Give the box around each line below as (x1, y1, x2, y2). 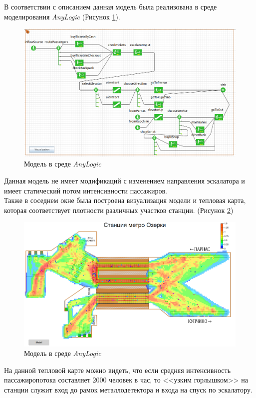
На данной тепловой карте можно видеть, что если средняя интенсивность (4, 364, 231, 375)
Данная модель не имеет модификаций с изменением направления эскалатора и (4, 175, 245, 186)
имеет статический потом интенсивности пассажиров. (4, 185, 167, 195)
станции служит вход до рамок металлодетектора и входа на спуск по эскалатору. (4, 384, 253, 395)
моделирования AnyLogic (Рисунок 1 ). (4, 11, 120, 21)
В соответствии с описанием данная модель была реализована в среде (4, 1, 217, 11)
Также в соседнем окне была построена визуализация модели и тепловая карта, (4, 195, 246, 205)
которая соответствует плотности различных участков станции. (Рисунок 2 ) (4, 204, 234, 215)
